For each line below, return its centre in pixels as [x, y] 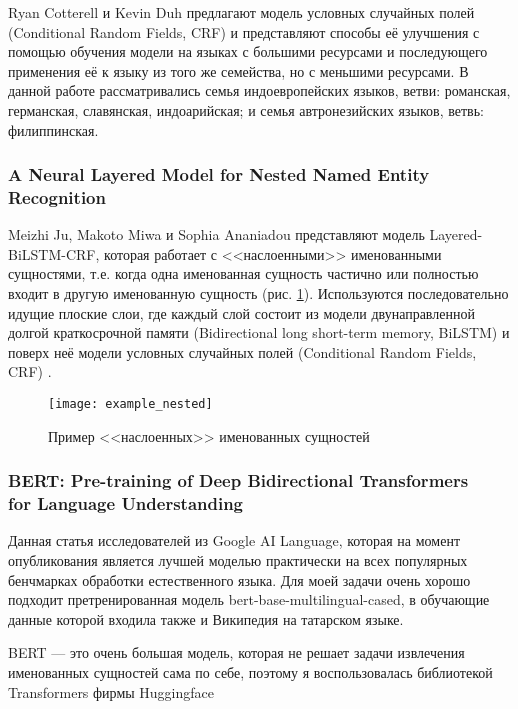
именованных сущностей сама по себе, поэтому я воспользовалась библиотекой [250, 672]
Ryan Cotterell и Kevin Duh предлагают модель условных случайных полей [241, 12]
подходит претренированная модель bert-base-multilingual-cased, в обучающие [249, 599]
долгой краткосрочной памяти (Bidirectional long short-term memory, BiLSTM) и [259, 332]
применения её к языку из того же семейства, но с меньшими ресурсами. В [238, 70]
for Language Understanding [126, 503]
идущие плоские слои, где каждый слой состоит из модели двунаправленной [241, 312]
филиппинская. [53, 129]
